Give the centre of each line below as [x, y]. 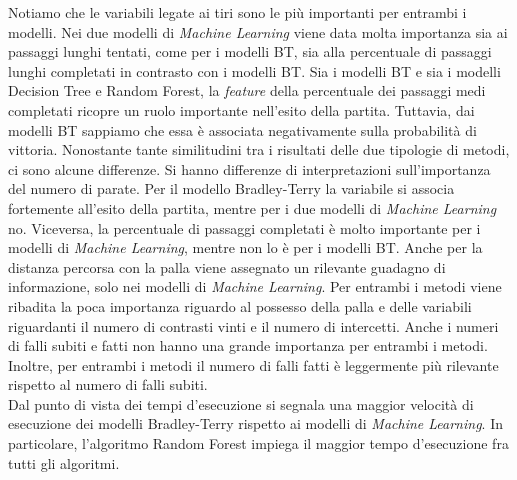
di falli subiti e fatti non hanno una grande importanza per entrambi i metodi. [248, 345]
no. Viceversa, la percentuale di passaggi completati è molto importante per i [244, 227]
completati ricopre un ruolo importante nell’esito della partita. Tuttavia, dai [241, 109]
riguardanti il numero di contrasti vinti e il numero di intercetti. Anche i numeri [253, 325]
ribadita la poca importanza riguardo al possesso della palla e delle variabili [240, 305]
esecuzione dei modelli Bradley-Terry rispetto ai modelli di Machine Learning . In [255, 423]
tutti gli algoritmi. [64, 462]
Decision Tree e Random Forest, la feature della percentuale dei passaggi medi [247, 90]
